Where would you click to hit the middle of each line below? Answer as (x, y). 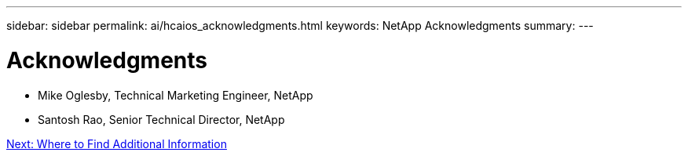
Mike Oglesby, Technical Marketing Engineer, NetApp (176, 95)
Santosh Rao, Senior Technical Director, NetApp (161, 119)
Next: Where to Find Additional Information (117, 143)
